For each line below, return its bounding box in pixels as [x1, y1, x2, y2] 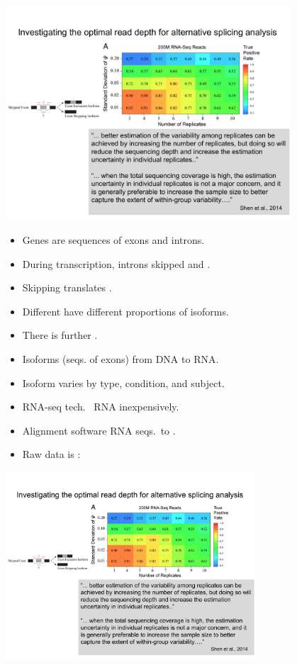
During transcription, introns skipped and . [22, 256, 211, 271]
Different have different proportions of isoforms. [22, 303, 229, 318]
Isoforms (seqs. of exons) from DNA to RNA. [22, 351, 219, 366]
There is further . [22, 328, 98, 342]
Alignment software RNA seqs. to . [22, 423, 176, 437]
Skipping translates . [22, 280, 112, 295]
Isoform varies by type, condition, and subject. [22, 375, 225, 390]
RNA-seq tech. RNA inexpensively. [22, 399, 179, 414]
